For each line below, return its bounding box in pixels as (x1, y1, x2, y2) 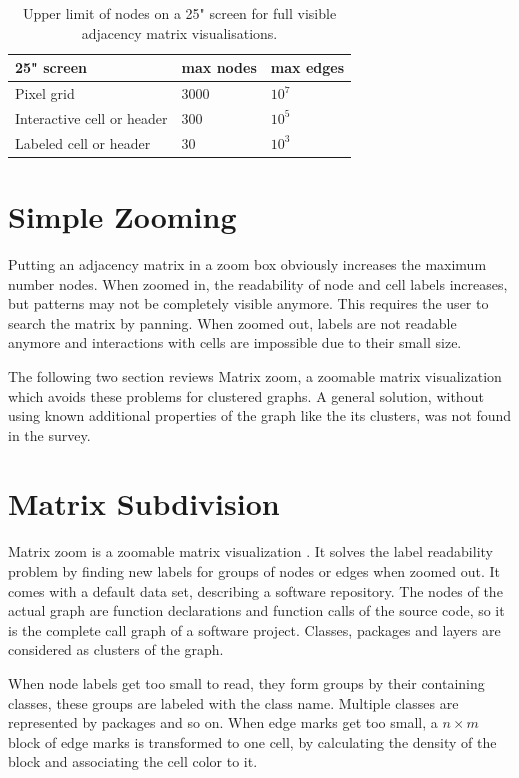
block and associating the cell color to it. (8, 751, 258, 772)
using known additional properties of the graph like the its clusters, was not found (8, 405, 512, 426)
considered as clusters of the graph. (8, 639, 224, 660)
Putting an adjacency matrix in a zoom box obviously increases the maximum (8, 253, 487, 274)
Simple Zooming (8, 196, 237, 236)
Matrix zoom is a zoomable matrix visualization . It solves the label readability (8, 541, 493, 562)
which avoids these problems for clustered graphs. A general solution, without (8, 385, 484, 406)
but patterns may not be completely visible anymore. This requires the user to (8, 293, 489, 314)
